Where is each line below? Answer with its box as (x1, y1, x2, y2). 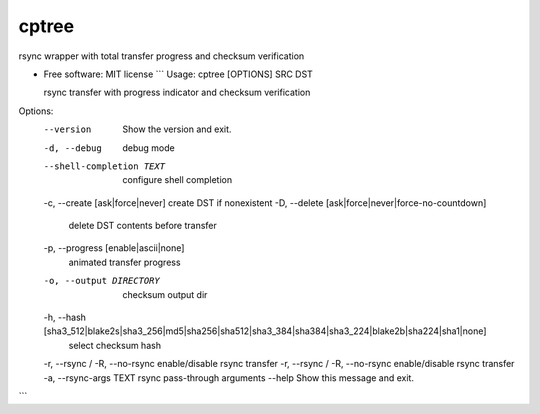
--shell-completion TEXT (43, 160, 165, 172)
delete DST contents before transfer (68, 220, 217, 232)
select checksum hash (68, 339, 162, 351)
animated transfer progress (68, 256, 181, 268)
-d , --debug (43, 142, 102, 154)
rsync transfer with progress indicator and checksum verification (43, 86, 311, 99)
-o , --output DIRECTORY (43, 275, 160, 287)
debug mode (122, 141, 175, 154)
